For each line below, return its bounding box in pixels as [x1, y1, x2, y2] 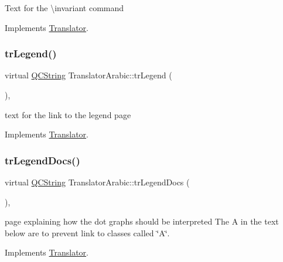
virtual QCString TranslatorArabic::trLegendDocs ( [5, 176, 190, 188]
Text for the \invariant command [5, 2, 124, 13]
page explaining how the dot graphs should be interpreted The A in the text [5, 215, 279, 227]
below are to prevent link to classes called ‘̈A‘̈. [5, 226, 170, 239]
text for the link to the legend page [5, 108, 131, 120]
